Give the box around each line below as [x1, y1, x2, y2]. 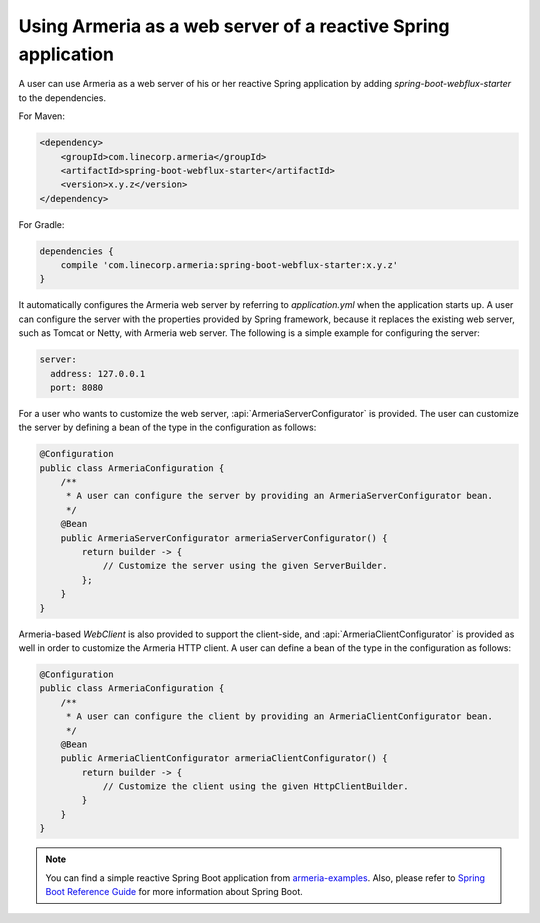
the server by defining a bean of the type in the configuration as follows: [18, 421, 317, 434]
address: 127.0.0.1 [50, 368, 146, 379]
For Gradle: [18, 218, 65, 230]
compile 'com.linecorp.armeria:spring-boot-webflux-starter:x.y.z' [60, 260, 399, 271]
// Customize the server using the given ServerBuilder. [102, 560, 388, 572]
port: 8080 [50, 381, 104, 393]
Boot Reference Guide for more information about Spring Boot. [45, 886, 304, 898]
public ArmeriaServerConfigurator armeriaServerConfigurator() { [60, 532, 388, 544]
